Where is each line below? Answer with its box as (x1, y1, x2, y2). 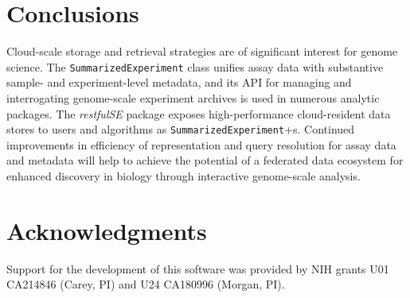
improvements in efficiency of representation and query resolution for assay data (6, 136, 396, 153)
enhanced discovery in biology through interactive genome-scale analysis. (6, 168, 361, 184)
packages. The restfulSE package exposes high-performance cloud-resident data (6, 105, 391, 122)
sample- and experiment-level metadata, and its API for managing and (6, 74, 352, 91)
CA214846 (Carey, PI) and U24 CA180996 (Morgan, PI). (6, 276, 285, 292)
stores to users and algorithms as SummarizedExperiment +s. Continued (6, 121, 355, 137)
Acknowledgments (6, 214, 207, 246)
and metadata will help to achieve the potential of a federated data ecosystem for (6, 152, 404, 168)
